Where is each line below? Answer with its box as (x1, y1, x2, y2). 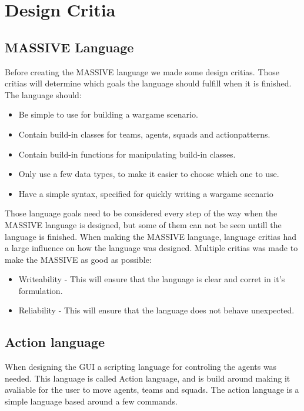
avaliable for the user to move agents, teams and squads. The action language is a (5, 383, 299, 396)
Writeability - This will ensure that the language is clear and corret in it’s (18, 273, 285, 285)
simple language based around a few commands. (5, 395, 178, 407)
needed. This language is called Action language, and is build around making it (5, 372, 290, 384)
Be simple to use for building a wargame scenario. (18, 108, 198, 121)
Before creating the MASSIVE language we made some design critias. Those (5, 65, 280, 78)
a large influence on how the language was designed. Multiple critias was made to (5, 242, 298, 254)
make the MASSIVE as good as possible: (5, 253, 152, 265)
